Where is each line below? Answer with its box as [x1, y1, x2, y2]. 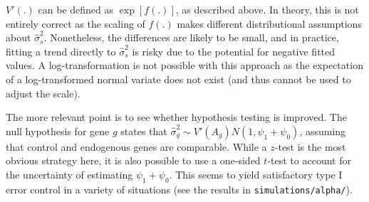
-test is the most [274, 139, 346, 154]
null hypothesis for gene [6, 123, 110, 138]
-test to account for [267, 153, 351, 168]
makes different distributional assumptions [177, 16, 362, 31]
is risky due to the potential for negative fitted [132, 43, 336, 58]
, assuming [299, 123, 346, 138]
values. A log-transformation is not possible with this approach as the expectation [6, 58, 363, 73]
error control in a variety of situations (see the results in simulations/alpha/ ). [6, 181, 353, 196]
